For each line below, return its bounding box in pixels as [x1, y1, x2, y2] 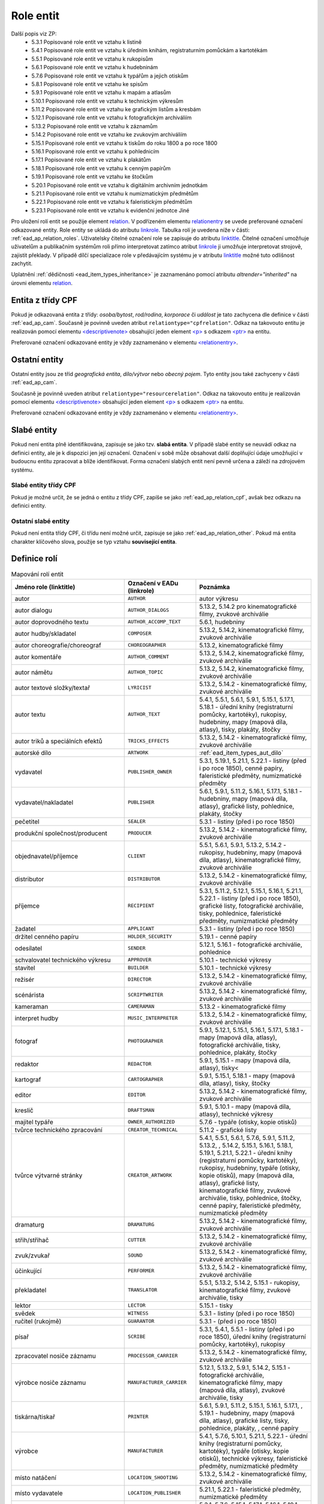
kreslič [14, 1106, 34, 1114]
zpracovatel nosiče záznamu [14, 1351, 96, 1360]
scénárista [14, 990, 44, 999]
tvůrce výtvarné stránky [14, 1171, 83, 1179]
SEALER [127, 818, 146, 825]
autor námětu [14, 668, 53, 676]
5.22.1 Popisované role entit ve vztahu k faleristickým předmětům [31, 199, 193, 206]
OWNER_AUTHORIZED [127, 1119, 175, 1125]
